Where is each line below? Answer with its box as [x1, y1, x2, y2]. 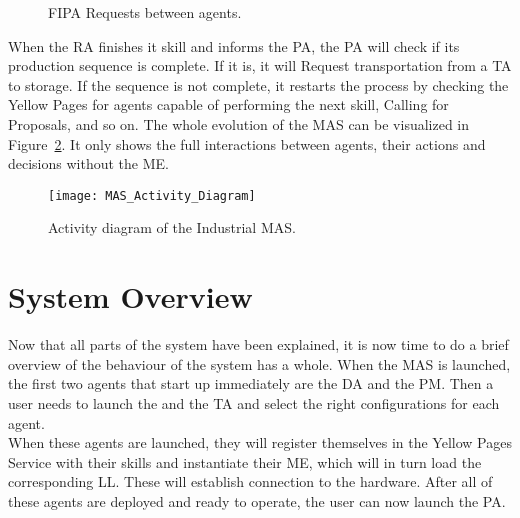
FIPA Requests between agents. [48, 2, 242, 22]
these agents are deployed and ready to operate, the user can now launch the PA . [8, 490, 506, 511]
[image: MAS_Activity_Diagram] [48, 188, 256, 203]
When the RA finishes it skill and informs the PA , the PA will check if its [8, 35, 460, 56]
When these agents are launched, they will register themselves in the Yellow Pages [8, 432, 512, 453]
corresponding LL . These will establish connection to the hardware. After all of [8, 471, 493, 492]
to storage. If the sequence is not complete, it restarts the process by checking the [8, 74, 509, 95]
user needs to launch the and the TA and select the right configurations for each [8, 392, 500, 413]
